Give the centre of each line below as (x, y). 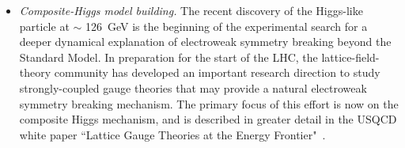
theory (35, 72)
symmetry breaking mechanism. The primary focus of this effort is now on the (209, 103)
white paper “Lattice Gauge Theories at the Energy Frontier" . (172, 134)
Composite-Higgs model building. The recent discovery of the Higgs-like (191, 10)
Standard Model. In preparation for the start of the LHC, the (168, 57)
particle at (44, 26)
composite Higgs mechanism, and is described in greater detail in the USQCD (208, 119)
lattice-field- (350, 57)
